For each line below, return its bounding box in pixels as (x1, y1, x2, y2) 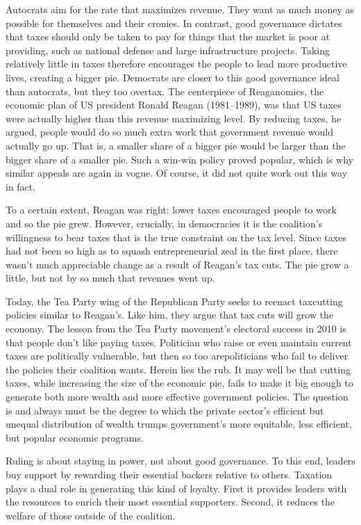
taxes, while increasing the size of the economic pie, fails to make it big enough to (6, 375, 353, 390)
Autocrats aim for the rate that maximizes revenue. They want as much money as (6, 2, 355, 16)
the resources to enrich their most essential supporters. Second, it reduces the (6, 494, 335, 509)
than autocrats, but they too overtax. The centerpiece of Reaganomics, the (6, 83, 324, 98)
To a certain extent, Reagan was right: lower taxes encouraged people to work (6, 202, 337, 217)
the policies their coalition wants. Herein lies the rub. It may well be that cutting (6, 362, 351, 376)
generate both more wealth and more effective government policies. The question (6, 389, 349, 404)
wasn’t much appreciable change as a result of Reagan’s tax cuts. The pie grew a (6, 257, 349, 271)
